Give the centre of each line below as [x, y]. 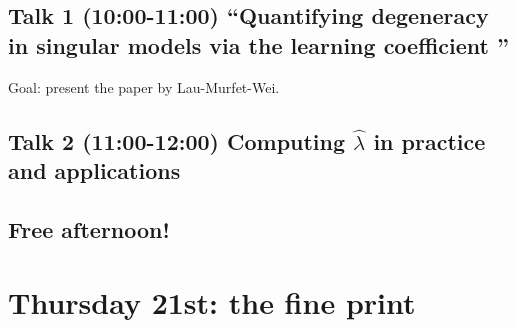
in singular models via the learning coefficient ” [258, 44]
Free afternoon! [89, 228]
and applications [94, 169]
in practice [429, 140]
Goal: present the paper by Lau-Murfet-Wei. [144, 86]
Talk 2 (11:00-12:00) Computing [177, 140]
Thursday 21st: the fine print [212, 302]
